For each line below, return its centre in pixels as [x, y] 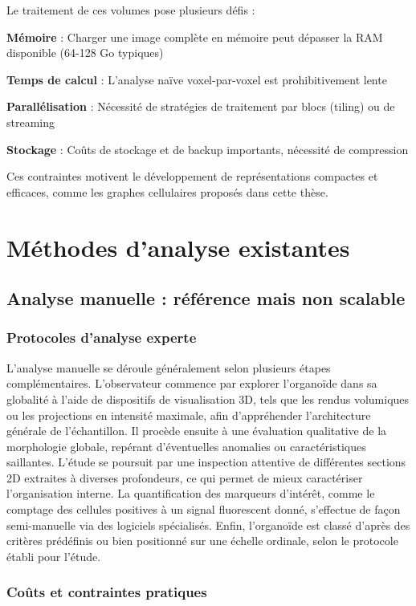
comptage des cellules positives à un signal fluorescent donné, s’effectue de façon [204, 509]
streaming [31, 122]
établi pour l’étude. [54, 556]
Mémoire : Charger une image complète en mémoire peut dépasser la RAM [195, 37]
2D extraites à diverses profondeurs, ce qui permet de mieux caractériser [185, 477]
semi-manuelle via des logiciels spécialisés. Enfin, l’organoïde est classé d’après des [208, 525]
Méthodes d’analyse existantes [178, 247]
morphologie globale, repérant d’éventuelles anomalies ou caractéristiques [186, 446]
